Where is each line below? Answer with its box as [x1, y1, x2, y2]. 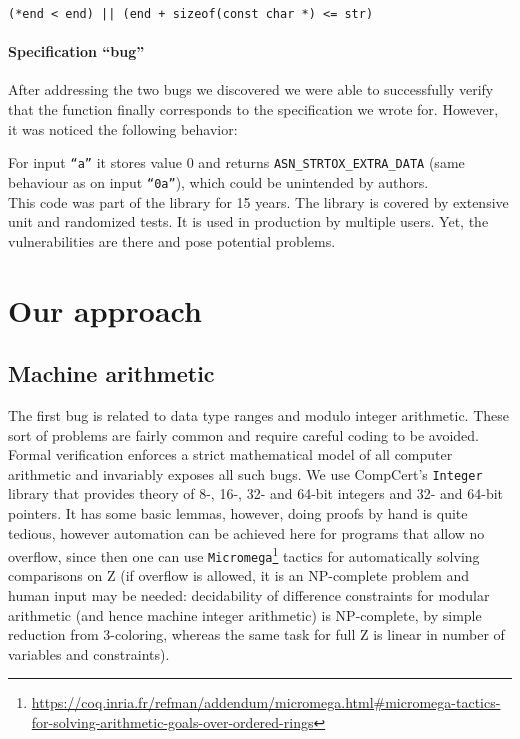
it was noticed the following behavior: [8, 118, 238, 139]
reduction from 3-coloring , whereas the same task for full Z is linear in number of [8, 624, 505, 645]
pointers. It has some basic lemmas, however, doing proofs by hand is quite [8, 502, 468, 523]
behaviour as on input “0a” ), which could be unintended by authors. [8, 171, 429, 192]
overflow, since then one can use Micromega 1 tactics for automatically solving [8, 543, 480, 566]
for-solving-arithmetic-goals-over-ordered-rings [31, 712, 314, 732]
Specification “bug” [8, 41, 145, 62]
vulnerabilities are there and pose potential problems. [8, 230, 336, 251]
